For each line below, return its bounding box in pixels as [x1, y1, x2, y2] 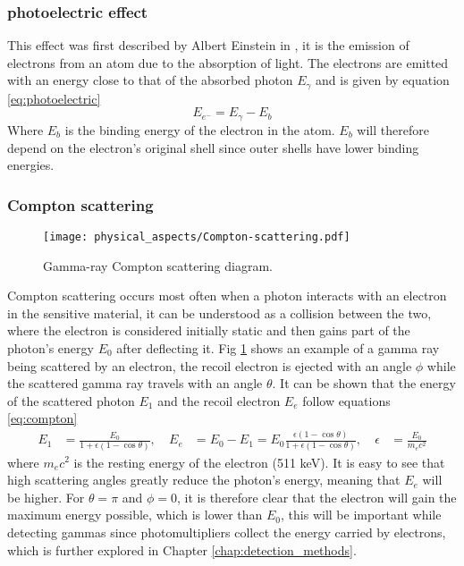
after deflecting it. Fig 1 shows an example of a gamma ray [116, 338, 440, 357]
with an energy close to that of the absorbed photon [7, 71, 293, 89]
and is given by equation [316, 71, 450, 89]
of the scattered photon [7, 391, 135, 410]
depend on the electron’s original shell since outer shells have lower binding [7, 138, 419, 156]
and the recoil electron [157, 391, 281, 410]
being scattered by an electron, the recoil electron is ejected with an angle [7, 356, 412, 375]
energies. [7, 156, 55, 174]
